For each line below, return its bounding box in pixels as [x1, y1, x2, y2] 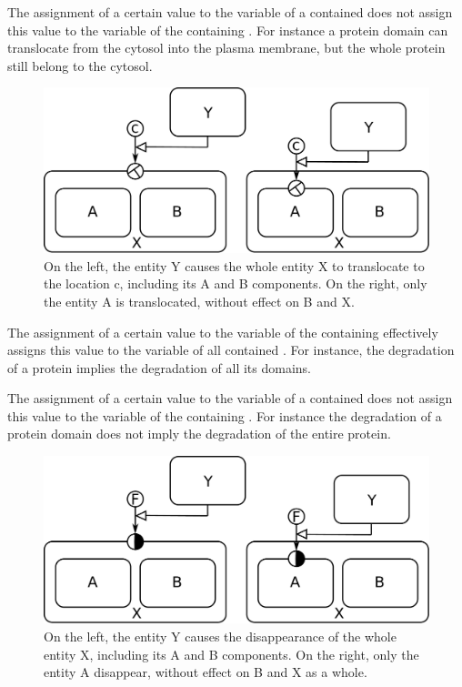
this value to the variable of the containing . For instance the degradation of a [7, 406, 442, 425]
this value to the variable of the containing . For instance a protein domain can [7, 20, 448, 39]
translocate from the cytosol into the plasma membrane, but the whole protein [7, 38, 446, 57]
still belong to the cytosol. [7, 56, 153, 75]
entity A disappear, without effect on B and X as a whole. [44, 662, 367, 682]
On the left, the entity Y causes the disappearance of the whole [44, 626, 397, 645]
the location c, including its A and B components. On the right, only [44, 274, 427, 293]
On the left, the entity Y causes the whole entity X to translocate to [44, 256, 425, 275]
